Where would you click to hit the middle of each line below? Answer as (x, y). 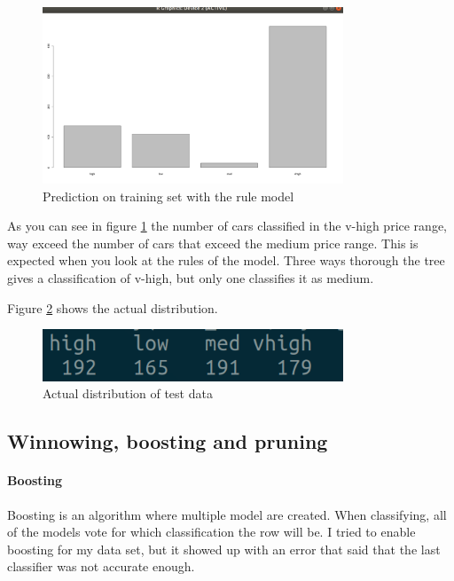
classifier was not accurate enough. (101, 566)
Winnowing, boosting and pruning (168, 441)
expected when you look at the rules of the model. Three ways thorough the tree (226, 260)
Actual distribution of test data (128, 393)
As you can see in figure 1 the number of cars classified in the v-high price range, (227, 226)
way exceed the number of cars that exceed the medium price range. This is (213, 243)
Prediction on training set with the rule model (168, 196)
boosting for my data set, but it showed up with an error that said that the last (224, 549)
